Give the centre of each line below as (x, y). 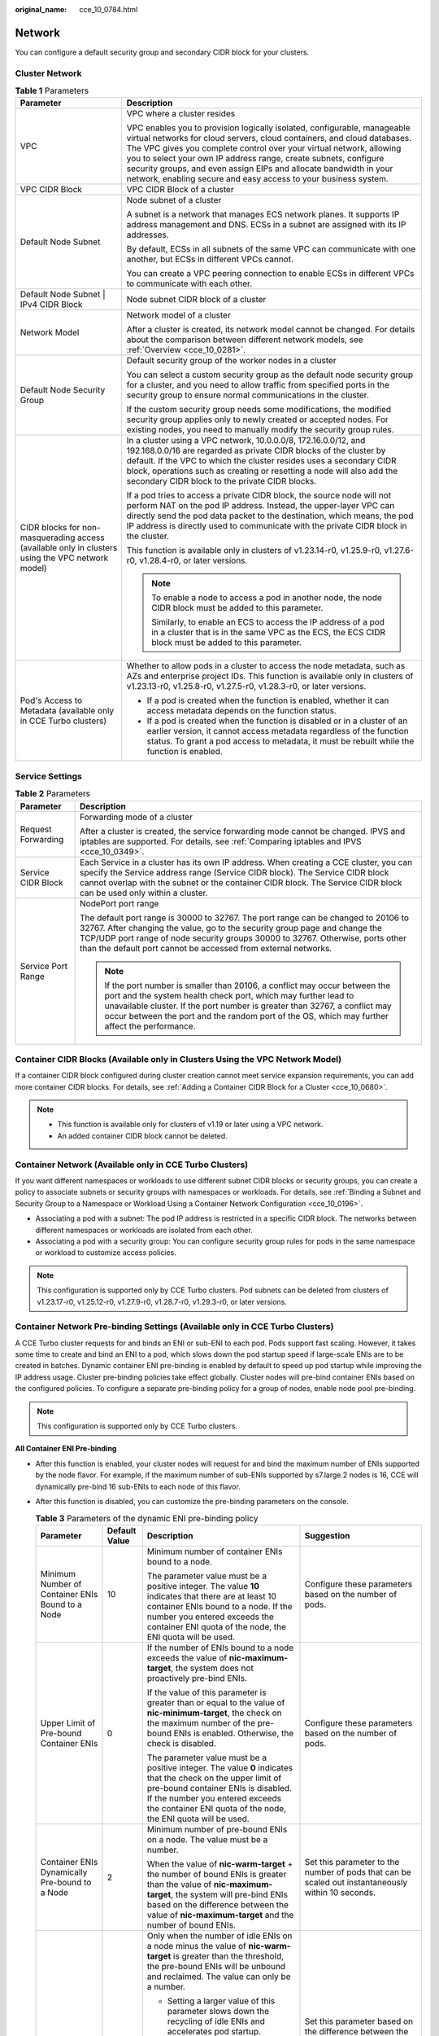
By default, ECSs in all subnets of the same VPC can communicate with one (271, 249)
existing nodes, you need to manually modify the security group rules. (260, 430)
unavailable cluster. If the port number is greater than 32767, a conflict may (248, 1006)
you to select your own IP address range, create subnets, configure (255, 159)
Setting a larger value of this (221, 2001)
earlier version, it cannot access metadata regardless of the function (278, 731)
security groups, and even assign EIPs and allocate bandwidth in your (260, 169)
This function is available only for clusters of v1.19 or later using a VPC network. (190, 1125)
